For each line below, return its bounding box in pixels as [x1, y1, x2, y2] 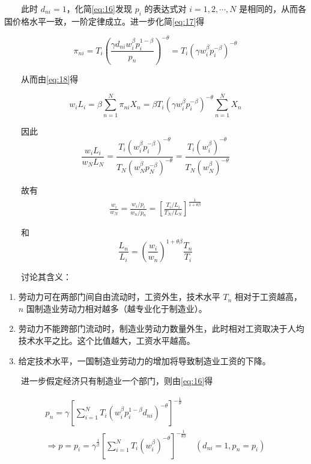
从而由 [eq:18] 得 [20, 73, 79, 85]
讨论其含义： [20, 270, 71, 282]
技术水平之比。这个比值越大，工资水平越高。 [18, 334, 195, 346]
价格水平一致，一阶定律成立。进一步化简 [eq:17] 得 [12, 14, 205, 27]
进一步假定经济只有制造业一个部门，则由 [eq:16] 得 [20, 374, 213, 387]
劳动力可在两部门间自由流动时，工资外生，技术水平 [18, 290, 220, 303]
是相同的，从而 [239, 2, 298, 14]
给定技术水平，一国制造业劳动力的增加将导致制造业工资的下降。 [18, 354, 271, 367]
